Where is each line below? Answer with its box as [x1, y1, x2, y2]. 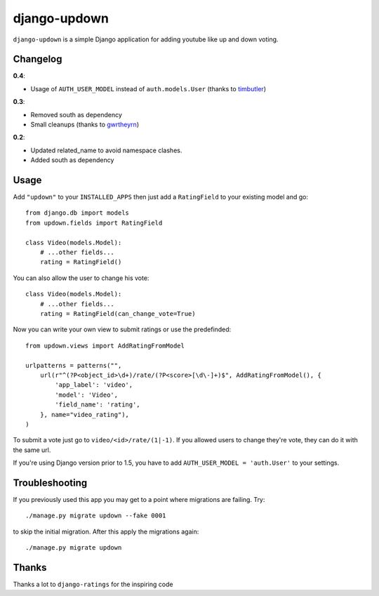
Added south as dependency [30, 156, 114, 164]
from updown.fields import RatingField [25, 218, 163, 227]
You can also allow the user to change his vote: [13, 274, 149, 282]
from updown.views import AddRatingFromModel [25, 341, 185, 350]
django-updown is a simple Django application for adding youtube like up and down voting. [13, 35, 279, 44]
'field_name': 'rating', [55, 401, 140, 409]
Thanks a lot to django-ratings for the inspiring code [13, 580, 173, 589]
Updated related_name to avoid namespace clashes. [30, 146, 182, 154]
